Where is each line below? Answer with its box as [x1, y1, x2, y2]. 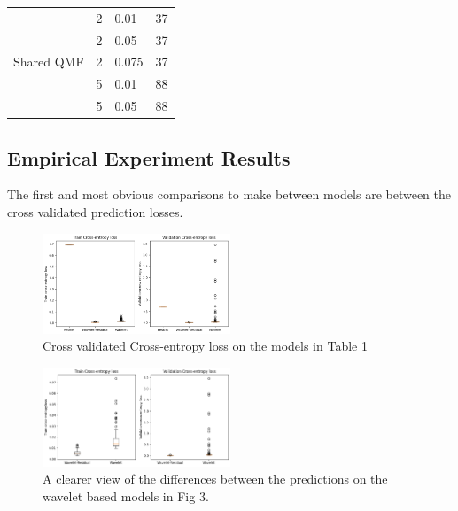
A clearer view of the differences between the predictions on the [43, 469, 388, 488]
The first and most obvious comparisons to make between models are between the [7, 185, 452, 204]
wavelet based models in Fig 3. [43, 486, 209, 505]
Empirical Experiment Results [7, 143, 291, 171]
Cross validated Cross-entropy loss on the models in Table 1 [43, 337, 368, 355]
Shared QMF [13, 52, 84, 71]
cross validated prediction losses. [7, 203, 183, 221]
